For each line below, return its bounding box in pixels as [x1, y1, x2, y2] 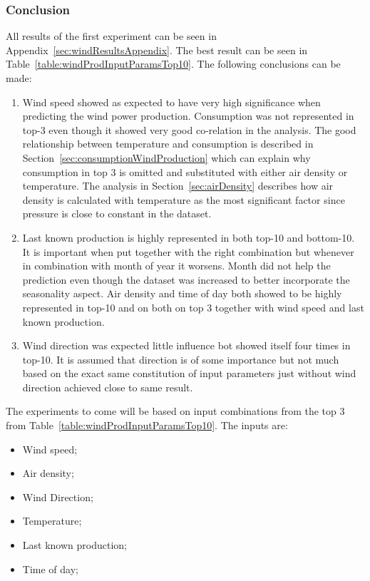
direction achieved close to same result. [22, 379, 193, 394]
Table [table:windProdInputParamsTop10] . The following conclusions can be [6, 56, 341, 71]
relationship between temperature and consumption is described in [22, 136, 314, 151]
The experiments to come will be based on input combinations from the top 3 [6, 403, 345, 418]
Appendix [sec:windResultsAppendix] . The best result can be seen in [6, 42, 308, 57]
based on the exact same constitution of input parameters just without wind [22, 366, 356, 381]
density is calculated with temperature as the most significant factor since [22, 192, 345, 207]
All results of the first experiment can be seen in [6, 29, 217, 43]
